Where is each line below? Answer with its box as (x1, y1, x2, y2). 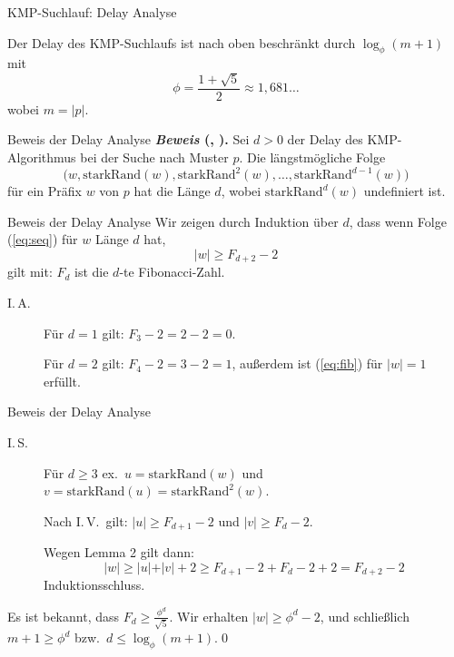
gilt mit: (7, 262, 53, 281)
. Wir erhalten (169, 606, 249, 625)
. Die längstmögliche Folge (239, 148, 386, 167)
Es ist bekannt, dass (7, 606, 120, 625)
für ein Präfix (7, 181, 82, 201)
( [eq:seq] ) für (7, 230, 78, 249)
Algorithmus (7, 148, 76, 167)
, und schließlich (320, 606, 410, 625)
